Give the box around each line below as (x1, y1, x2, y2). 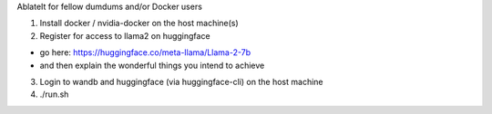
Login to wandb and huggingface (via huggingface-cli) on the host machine (39, 76, 323, 87)
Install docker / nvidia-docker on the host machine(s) (39, 18, 239, 29)
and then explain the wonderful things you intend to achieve (39, 60, 265, 71)
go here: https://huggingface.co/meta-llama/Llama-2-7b (39, 47, 251, 58)
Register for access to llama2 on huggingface (39, 30, 210, 41)
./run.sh (39, 89, 69, 100)
